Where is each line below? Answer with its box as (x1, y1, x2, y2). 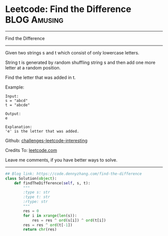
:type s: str (23, 190, 50, 195)
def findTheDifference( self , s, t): (14, 180, 91, 185)
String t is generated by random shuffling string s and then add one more (5, 59, 156, 65)
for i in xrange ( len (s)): (23, 213, 77, 218)
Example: (5, 84, 24, 90)
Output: (5, 111, 21, 116)
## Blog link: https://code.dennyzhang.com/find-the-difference (5, 171, 142, 176)
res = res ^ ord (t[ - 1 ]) (23, 222, 72, 227)
